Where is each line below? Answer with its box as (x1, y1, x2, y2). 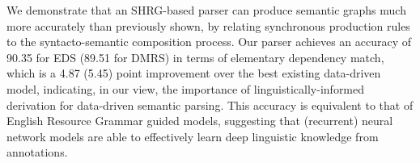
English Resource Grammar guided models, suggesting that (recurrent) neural (6, 112, 393, 129)
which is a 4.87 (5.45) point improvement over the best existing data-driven (6, 65, 381, 81)
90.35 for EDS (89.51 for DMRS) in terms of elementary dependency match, (6, 48, 384, 65)
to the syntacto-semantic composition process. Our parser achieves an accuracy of (6, 33, 412, 50)
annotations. (6, 144, 68, 161)
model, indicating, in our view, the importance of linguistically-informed (6, 80, 365, 97)
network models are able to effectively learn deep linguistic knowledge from (6, 127, 379, 144)
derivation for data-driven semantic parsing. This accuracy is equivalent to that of (6, 96, 414, 113)
